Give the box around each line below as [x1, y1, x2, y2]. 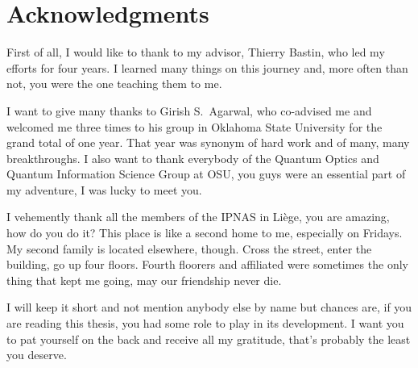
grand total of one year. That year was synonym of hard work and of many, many [6, 134, 410, 151]
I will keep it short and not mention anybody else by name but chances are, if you [6, 299, 412, 316]
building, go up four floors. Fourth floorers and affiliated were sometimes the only [6, 256, 408, 273]
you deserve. [6, 346, 67, 363]
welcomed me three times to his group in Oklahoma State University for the [6, 118, 383, 135]
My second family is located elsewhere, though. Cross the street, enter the [6, 240, 372, 257]
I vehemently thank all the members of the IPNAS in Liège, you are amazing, [6, 208, 390, 225]
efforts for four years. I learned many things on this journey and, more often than [6, 59, 408, 76]
